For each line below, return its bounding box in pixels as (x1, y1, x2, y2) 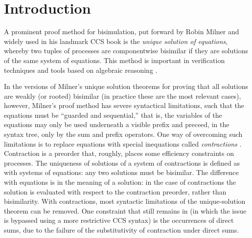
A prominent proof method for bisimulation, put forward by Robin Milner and (4, 26, 239, 37)
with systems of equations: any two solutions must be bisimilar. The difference (4, 167, 239, 177)
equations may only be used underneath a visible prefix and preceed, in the (4, 119, 229, 130)
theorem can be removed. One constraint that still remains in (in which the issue (4, 205, 247, 216)
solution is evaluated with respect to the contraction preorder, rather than (4, 186, 227, 196)
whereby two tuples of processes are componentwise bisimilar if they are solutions (4, 45, 248, 56)
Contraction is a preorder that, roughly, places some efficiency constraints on (4, 148, 234, 158)
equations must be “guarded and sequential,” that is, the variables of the (4, 109, 222, 120)
